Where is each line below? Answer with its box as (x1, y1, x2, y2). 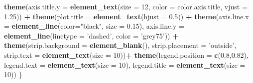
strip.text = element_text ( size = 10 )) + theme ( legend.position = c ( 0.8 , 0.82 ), (4, 49, 249, 60)
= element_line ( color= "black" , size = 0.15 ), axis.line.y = (4, 21, 184, 31)
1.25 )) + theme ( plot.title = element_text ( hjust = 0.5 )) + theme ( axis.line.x (4, 11, 249, 21)
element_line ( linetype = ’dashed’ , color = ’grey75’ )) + (4, 30, 179, 41)
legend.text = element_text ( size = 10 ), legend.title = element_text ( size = (4, 59, 246, 70)
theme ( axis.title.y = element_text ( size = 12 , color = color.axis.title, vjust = (4, 1, 248, 11)
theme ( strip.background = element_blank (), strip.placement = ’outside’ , (4, 40, 237, 50)
